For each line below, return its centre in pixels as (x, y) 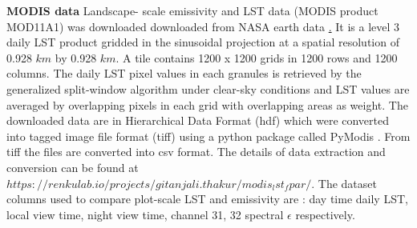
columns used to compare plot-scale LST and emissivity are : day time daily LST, (207, 199)
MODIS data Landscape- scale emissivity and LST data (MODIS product (192, 10)
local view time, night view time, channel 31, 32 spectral (145, 214)
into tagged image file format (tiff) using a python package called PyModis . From (208, 136)
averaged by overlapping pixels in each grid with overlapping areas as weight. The (207, 104)
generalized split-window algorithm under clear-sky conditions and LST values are (208, 88)
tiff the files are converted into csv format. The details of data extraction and (196, 152)
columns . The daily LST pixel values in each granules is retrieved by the (184, 73)
